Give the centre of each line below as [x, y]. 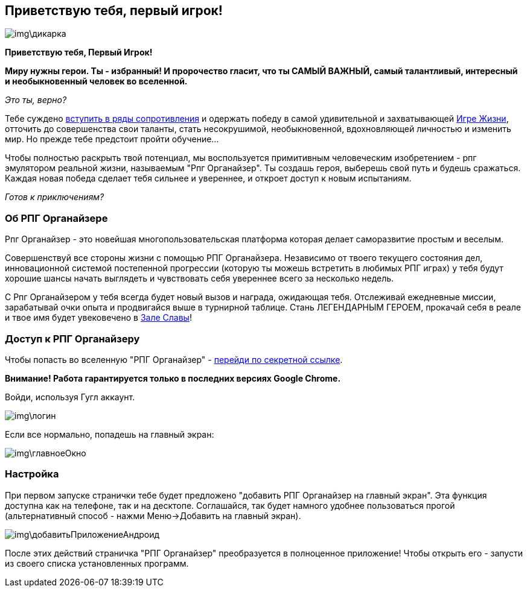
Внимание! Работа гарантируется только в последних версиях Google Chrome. [173, 378]
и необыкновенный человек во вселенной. [96, 81]
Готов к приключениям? [55, 197]
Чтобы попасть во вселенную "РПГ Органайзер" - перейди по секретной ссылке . [174, 359]
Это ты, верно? [36, 100]
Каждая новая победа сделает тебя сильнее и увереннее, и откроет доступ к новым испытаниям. [208, 178]
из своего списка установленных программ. [97, 563]
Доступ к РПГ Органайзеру [72, 339]
